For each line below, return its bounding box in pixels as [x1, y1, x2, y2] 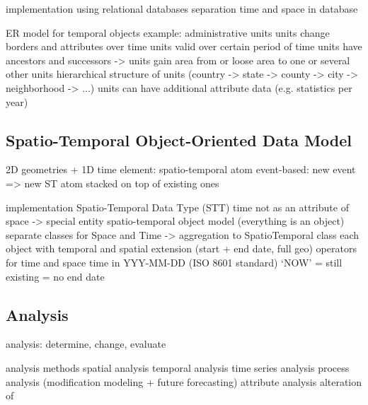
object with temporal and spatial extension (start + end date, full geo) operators [6, 241, 357, 256]
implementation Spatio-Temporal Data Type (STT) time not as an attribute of [6, 199, 349, 214]
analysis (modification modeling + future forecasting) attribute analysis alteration [6, 374, 362, 389]
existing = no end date [6, 269, 105, 283]
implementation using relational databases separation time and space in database [6, 1, 358, 16]
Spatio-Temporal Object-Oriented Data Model [6, 129, 352, 151]
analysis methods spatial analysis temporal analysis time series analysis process [6, 360, 350, 375]
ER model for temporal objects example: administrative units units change [6, 25, 330, 40]
